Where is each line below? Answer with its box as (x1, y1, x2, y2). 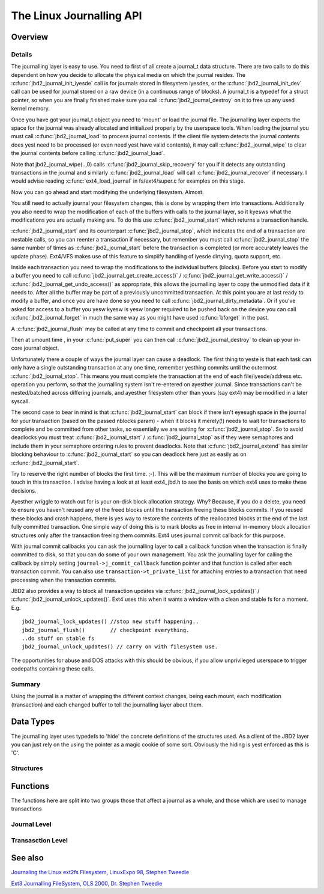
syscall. (11, 397, 30, 405)
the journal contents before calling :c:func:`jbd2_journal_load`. (11, 150, 165, 157)
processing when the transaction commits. (11, 576, 117, 583)
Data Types (11, 717, 55, 727)
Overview (11, 32, 49, 42)
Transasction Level (11, 836, 68, 844)
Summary (11, 680, 41, 688)
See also (11, 853, 44, 863)
